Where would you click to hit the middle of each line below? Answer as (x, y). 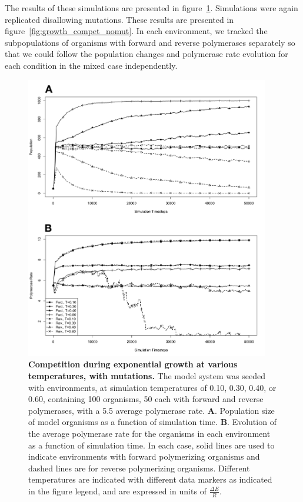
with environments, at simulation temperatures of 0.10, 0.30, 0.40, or (152, 387)
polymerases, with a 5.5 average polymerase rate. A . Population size (151, 410)
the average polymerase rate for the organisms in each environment (149, 434)
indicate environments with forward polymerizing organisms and (144, 456)
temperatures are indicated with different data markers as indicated (150, 479)
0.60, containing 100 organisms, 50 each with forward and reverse (146, 399)
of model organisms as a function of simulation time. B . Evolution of (152, 422)
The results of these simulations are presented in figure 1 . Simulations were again (151, 8)
